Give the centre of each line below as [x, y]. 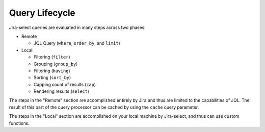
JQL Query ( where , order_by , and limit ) [77, 43]
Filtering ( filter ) [52, 57]
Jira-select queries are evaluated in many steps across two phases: [77, 27]
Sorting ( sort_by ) [52, 78]
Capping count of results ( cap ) [65, 84]
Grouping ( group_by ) [56, 64]
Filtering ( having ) [52, 71]
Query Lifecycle [42, 13]
